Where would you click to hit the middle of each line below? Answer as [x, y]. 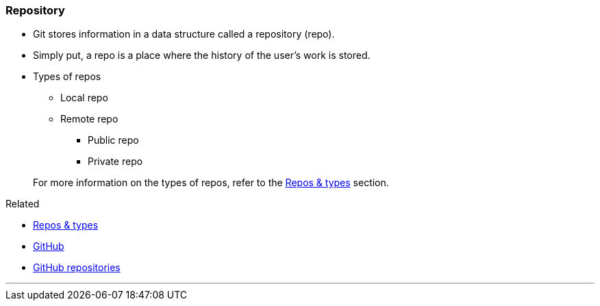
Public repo [113, 140]
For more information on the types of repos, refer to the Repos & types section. [211, 183]
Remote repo [89, 119]
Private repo [115, 162]
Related [23, 204]
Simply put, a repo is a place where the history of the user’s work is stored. [202, 55]
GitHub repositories [77, 268]
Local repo [84, 98]
